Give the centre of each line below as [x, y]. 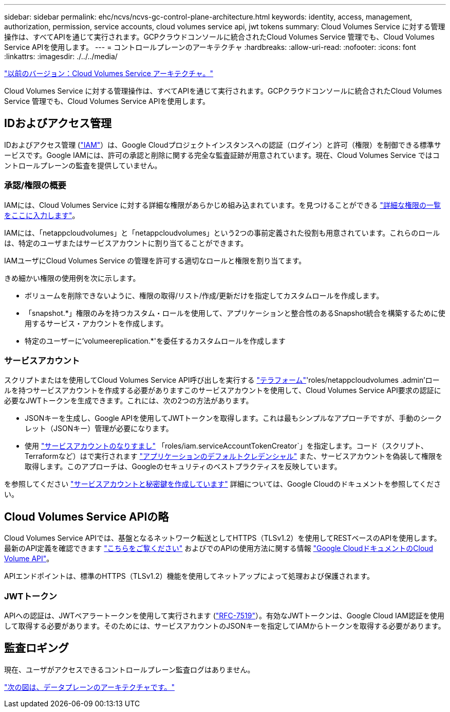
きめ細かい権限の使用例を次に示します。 [72, 278]
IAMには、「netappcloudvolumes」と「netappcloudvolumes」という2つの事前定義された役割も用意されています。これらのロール [222, 233]
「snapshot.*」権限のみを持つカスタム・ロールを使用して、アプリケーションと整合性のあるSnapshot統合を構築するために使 [235, 313]
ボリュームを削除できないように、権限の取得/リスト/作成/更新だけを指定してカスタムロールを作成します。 [204, 295]
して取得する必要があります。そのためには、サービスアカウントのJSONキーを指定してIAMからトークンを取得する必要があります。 [225, 626]
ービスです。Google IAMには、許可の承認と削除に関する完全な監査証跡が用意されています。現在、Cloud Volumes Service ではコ [222, 155]
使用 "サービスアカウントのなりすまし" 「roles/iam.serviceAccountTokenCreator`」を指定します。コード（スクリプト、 [227, 446]
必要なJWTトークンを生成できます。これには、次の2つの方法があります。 [129, 401]
